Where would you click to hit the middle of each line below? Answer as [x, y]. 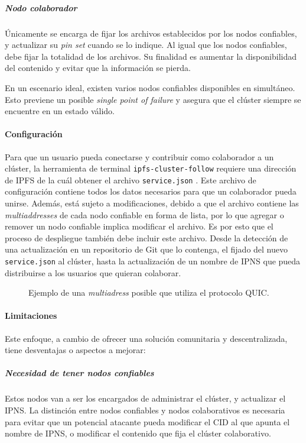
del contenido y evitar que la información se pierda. [98, 68]
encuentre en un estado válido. [60, 111]
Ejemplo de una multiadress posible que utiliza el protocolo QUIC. [149, 292]
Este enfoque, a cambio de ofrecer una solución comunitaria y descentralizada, [146, 338]
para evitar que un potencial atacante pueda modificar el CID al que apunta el [147, 421]
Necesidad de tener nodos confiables [79, 373]
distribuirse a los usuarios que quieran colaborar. [93, 272]
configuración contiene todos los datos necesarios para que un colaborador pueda [151, 191]
